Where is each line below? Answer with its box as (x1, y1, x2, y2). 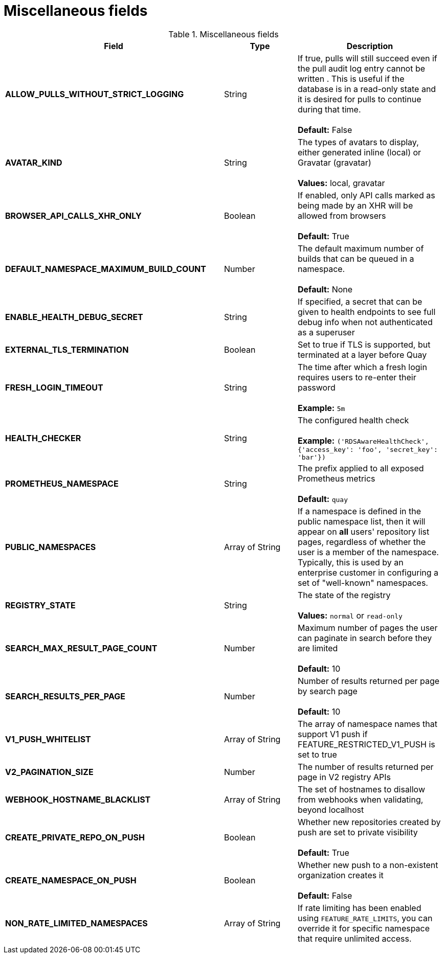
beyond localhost (297, 804, 364, 815)
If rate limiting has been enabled (297, 902, 421, 913)
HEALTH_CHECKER (5, 432, 81, 443)
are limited (297, 643, 338, 653)
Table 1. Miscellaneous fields (168, 29, 279, 39)
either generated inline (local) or (297, 147, 421, 157)
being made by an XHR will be (297, 200, 413, 211)
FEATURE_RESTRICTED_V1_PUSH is (297, 739, 435, 749)
